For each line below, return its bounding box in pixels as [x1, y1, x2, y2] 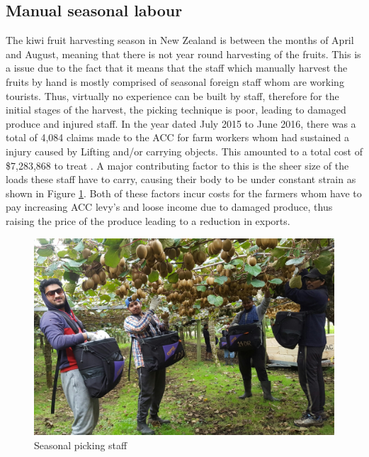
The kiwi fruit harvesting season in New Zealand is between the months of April [6, 33, 354, 48]
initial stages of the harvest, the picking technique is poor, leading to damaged [6, 102, 346, 117]
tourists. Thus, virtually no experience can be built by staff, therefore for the [6, 88, 339, 103]
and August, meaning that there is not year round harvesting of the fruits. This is [6, 46, 361, 61]
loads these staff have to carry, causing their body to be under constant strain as [6, 172, 356, 187]
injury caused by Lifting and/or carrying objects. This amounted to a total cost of [6, 143, 363, 158]
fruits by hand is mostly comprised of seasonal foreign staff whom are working [6, 74, 344, 89]
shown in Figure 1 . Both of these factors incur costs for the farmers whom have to [6, 185, 362, 200]
